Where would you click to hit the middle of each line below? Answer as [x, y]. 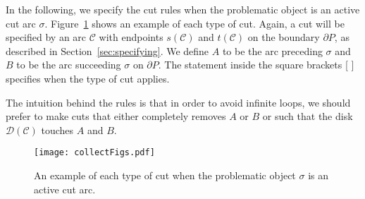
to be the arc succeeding [69, 65]
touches [57, 129]
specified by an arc [46, 37]
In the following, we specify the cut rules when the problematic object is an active [183, 9]
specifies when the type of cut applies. [88, 78]
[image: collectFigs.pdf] [94, 153]
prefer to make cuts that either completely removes [116, 116]
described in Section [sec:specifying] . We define [107, 50]
